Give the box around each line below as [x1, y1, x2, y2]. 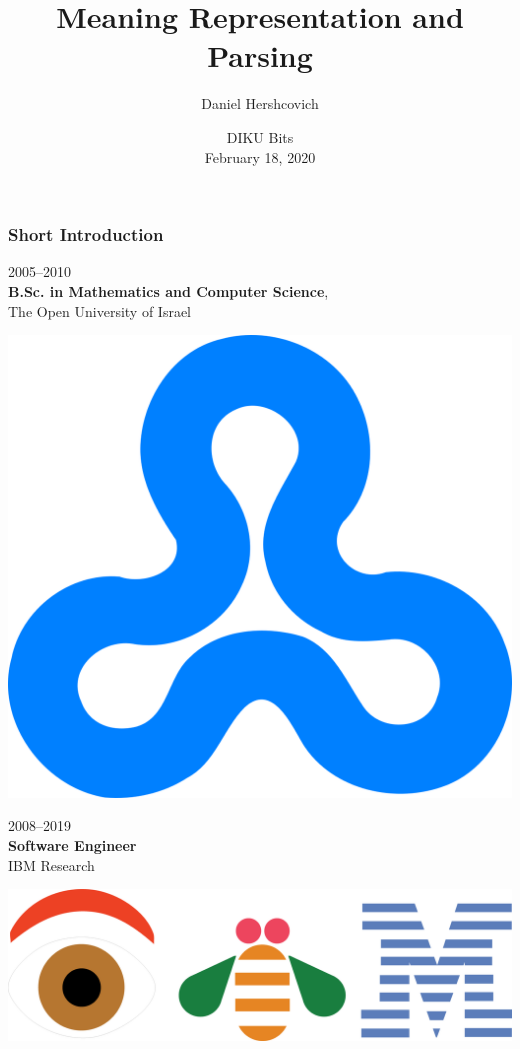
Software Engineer [8, 835, 137, 856]
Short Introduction [8, 222, 164, 247]
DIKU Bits [226, 126, 294, 147]
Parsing [207, 35, 313, 76]
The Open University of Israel [8, 300, 192, 321]
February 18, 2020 [204, 146, 316, 167]
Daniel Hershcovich [201, 93, 319, 114]
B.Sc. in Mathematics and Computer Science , [8, 280, 329, 301]
